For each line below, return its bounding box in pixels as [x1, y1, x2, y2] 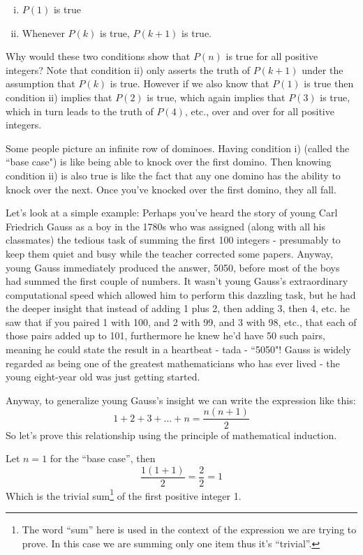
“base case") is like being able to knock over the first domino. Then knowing [6, 154, 332, 169]
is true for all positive [225, 49, 318, 64]
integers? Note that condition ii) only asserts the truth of [6, 62, 251, 77]
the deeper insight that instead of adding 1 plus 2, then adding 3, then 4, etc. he [6, 301, 350, 316]
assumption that [6, 76, 75, 91]
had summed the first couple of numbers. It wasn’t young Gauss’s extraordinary [6, 274, 348, 288]
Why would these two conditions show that [6, 49, 191, 64]
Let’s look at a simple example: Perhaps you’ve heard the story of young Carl [6, 205, 338, 220]
